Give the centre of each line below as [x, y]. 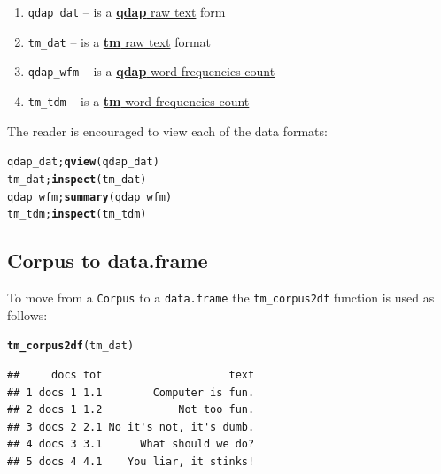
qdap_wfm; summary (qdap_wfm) [90, 197]
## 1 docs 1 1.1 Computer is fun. [131, 392]
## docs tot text [131, 375]
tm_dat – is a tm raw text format [120, 41]
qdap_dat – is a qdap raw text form [127, 11]
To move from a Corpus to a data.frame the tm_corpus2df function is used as [221, 298]
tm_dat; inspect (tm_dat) [77, 179]
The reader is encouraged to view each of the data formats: [167, 130]
